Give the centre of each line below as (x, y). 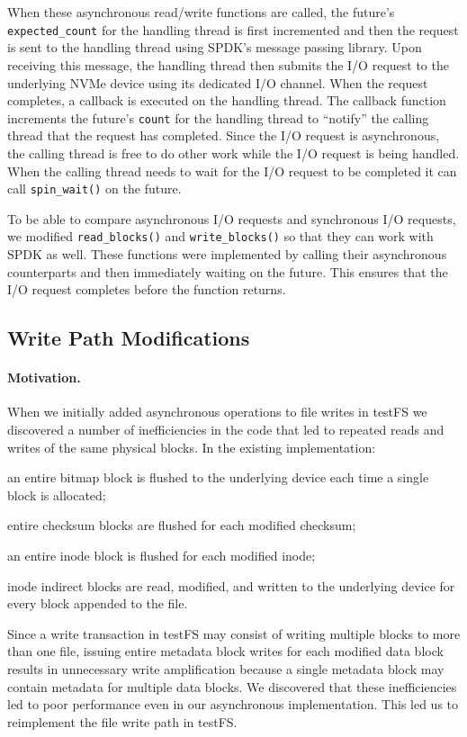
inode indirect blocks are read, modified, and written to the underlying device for (231, 585)
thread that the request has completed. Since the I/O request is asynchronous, (224, 135)
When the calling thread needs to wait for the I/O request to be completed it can (232, 171)
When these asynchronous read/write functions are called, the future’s (201, 12)
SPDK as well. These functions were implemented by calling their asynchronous (227, 254)
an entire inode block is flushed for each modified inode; (162, 555)
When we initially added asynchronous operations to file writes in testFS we (217, 412)
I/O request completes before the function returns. (147, 289)
